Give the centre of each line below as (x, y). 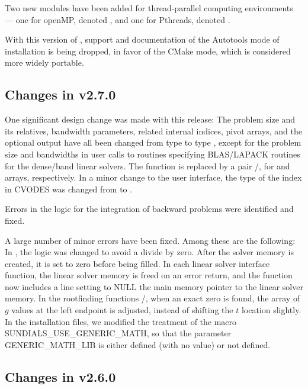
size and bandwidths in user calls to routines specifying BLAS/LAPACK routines (153, 154)
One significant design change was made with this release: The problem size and (150, 119)
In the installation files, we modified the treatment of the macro (121, 321)
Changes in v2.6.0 (60, 376)
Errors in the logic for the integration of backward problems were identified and (149, 209)
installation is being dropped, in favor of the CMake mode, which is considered (148, 51)
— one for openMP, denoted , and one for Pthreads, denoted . (118, 19)
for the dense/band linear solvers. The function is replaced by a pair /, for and (147, 165)
